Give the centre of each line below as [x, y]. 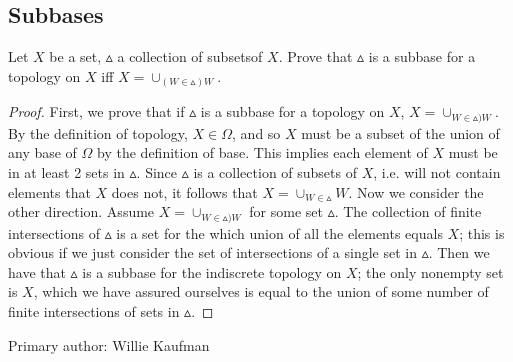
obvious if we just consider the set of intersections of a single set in [212, 252]
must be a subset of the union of [400, 132]
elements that [49, 191]
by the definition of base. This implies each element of [262, 152]
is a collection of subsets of [275, 171]
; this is [482, 232]
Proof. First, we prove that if [96, 111]
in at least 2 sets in [66, 171]
